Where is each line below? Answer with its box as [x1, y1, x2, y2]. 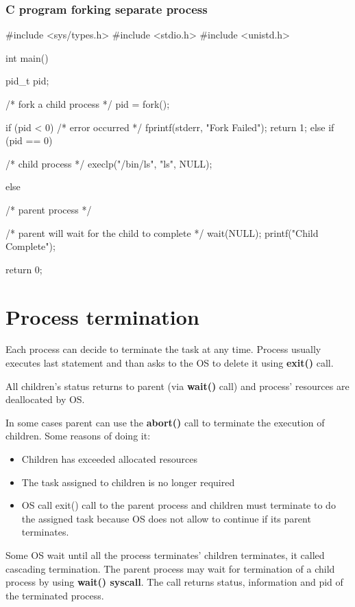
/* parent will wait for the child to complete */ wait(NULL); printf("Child [5, 225, 319, 240]
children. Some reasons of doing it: [5, 428, 151, 443]
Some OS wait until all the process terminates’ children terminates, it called [5, 548, 325, 562]
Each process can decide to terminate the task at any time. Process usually [5, 342, 321, 356]
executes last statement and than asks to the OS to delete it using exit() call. [5, 356, 334, 370]
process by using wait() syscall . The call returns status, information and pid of [5, 575, 343, 589]
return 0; [5, 262, 42, 276]
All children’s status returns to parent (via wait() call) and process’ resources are [5, 378, 350, 393]
